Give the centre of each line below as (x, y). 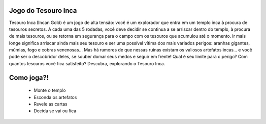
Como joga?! (29, 78)
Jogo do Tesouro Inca (43, 11)
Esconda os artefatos (55, 97)
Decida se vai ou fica (55, 111)
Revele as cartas (50, 104)
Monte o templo (50, 90)
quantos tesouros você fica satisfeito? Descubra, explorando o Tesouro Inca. (87, 63)
